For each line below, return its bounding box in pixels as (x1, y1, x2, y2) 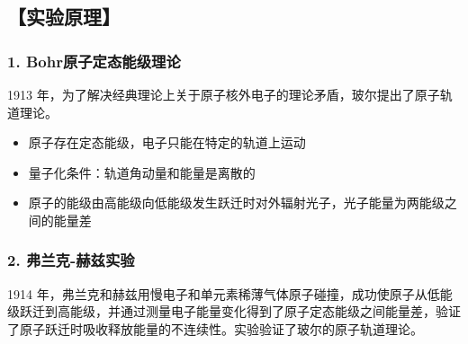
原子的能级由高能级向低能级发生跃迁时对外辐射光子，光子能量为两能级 (28, 193, 445, 212)
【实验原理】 (7, 3, 121, 31)
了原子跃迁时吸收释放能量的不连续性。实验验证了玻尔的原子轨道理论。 (7, 319, 423, 338)
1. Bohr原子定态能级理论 (7, 49, 181, 72)
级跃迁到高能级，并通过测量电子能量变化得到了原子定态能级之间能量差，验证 (7, 302, 461, 321)
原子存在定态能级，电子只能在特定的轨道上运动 (28, 133, 306, 152)
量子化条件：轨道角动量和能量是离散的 (28, 163, 256, 181)
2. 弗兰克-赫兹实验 (7, 249, 135, 271)
